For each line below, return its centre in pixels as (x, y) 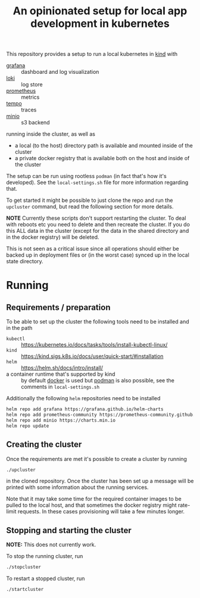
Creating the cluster (44, 445)
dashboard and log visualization (60, 72)
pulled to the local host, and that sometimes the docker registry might (91, 505)
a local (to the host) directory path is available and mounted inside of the (104, 146)
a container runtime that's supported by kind (61, 374)
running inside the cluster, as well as (51, 134)
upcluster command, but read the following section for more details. (90, 207)
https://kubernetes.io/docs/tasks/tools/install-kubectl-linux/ (94, 345)
